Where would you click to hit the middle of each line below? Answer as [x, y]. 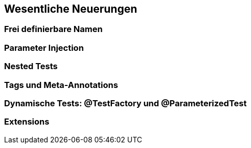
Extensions [27, 122]
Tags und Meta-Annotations [61, 85]
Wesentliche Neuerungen [71, 9]
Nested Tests [31, 66]
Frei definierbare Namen [53, 29]
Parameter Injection [44, 48]
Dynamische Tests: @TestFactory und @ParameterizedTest [125, 103]
